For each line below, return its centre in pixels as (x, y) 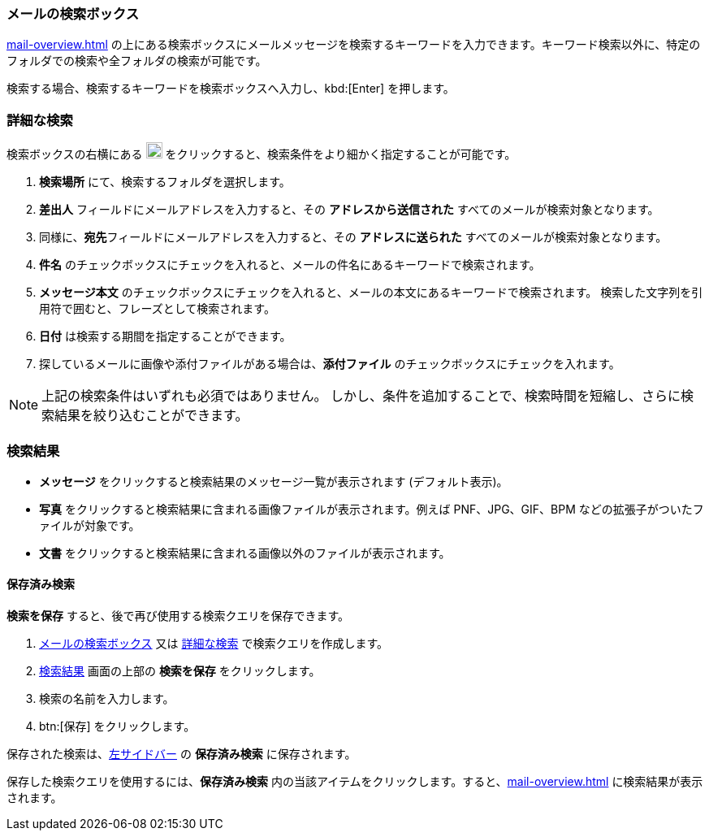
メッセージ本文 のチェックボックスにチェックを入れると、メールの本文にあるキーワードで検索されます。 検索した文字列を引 (371, 293)
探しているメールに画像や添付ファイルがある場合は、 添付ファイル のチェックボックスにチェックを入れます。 (330, 364)
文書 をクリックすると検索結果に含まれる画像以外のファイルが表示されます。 (245, 553)
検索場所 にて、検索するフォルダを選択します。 (165, 182)
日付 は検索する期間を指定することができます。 (165, 336)
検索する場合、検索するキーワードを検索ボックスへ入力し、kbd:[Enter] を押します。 (231, 89)
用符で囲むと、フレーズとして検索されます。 (157, 309)
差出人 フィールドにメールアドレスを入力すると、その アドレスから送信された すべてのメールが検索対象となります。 (349, 210)
